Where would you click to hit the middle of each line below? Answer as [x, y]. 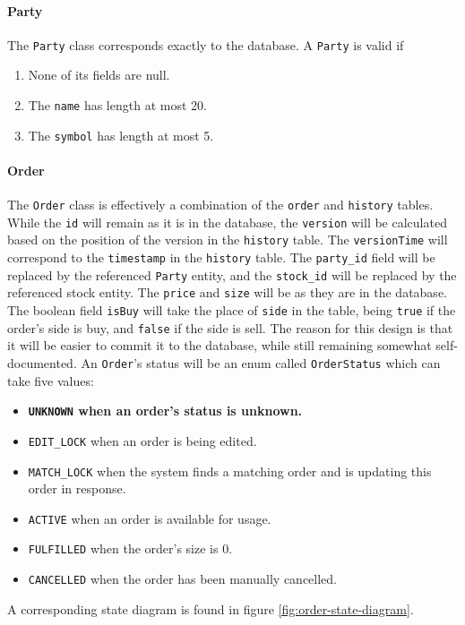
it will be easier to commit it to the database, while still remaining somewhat [220, 345]
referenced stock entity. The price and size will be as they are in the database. [227, 292]
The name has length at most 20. [117, 105]
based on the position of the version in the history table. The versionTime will [228, 240]
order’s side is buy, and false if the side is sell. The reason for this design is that [230, 327]
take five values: [51, 380]
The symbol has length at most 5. [121, 135]
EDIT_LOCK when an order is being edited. [142, 440]
